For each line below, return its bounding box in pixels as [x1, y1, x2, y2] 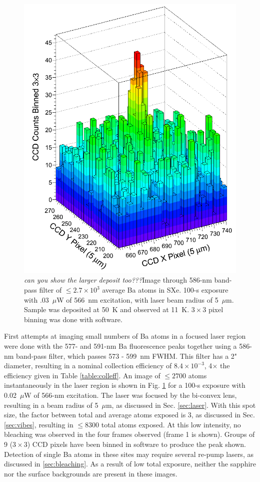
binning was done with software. [24, 314, 122, 324]
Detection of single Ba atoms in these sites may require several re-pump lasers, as [4, 448, 253, 459]
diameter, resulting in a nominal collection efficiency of [4, 360, 172, 371]
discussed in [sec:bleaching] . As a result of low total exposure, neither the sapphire [4, 458, 256, 469]
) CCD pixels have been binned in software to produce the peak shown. [27, 438, 246, 449]
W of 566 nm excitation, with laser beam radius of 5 [56, 294, 218, 305]
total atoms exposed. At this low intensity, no [101, 419, 241, 429]
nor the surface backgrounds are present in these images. [4, 468, 177, 478]
